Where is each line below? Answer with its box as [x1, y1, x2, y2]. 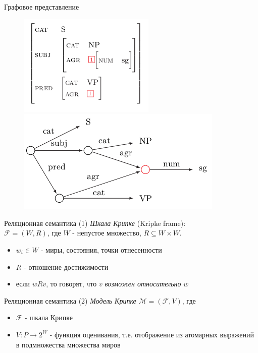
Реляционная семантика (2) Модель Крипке [4, 295, 136, 306]
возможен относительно [105, 278, 181, 289]
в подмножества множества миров [16, 339, 121, 349]
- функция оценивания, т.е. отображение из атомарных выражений [49, 329, 254, 339]
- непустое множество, [72, 227, 141, 238]
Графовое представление [4, 2, 79, 12]
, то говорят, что [46, 278, 97, 289]
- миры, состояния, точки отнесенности [40, 244, 162, 255]
